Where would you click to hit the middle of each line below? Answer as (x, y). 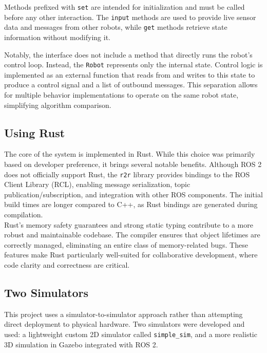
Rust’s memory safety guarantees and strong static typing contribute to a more (129, 224)
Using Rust (35, 132)
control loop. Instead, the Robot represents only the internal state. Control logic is (133, 64)
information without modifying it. (57, 37)
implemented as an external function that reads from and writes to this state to (130, 74)
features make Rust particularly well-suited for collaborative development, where (131, 255)
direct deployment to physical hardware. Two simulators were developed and (125, 324)
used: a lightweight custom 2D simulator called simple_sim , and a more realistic (131, 334)
